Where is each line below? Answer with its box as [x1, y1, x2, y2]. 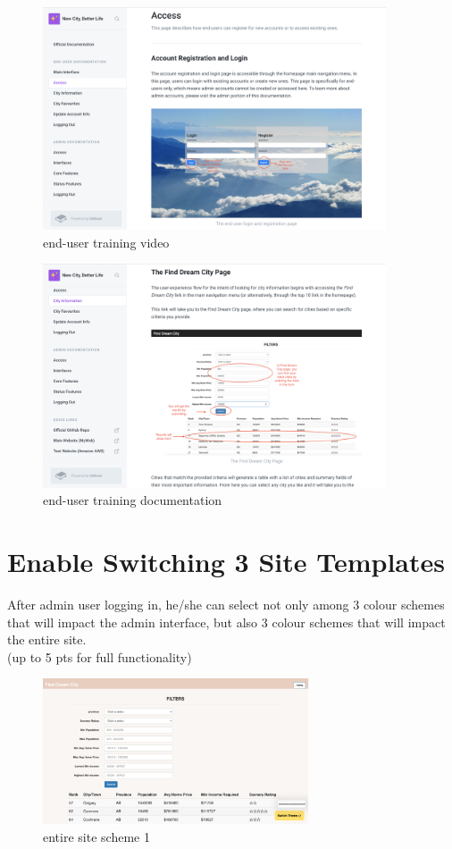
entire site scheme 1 [43, 828, 150, 846]
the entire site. [7, 630, 87, 649]
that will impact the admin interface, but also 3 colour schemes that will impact [7, 612, 446, 631]
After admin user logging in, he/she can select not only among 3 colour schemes [7, 595, 445, 613]
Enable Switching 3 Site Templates [7, 543, 445, 580]
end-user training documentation [43, 491, 222, 509]
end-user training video [43, 232, 170, 251]
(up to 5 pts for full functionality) [7, 647, 192, 666]
